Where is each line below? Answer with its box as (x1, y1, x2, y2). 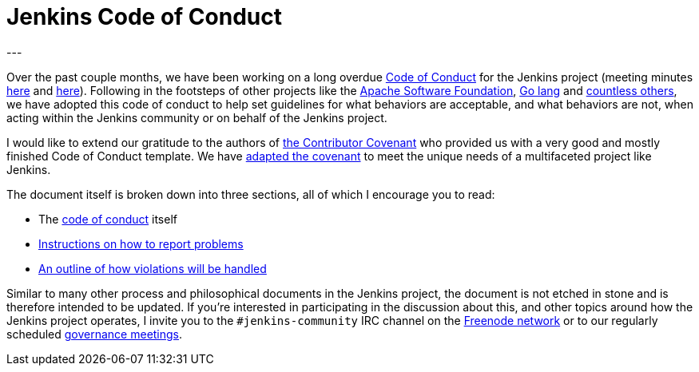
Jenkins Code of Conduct (6, 3, 282, 30)
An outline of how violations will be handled (38, 261, 267, 275)
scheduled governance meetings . (6, 326, 183, 341)
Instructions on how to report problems (38, 236, 244, 251)
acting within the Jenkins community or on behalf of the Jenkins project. (6, 110, 387, 125)
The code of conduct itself (38, 212, 177, 226)
